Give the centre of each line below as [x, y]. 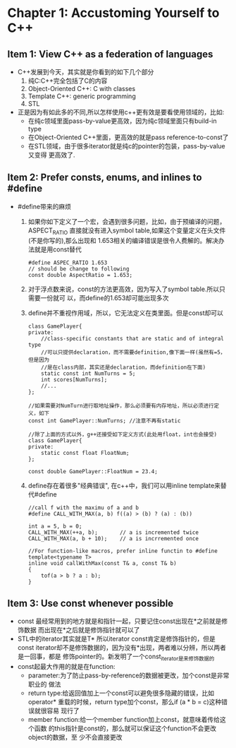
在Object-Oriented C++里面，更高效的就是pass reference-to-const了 [128, 137]
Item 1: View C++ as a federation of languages [110, 54]
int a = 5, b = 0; [55, 526]
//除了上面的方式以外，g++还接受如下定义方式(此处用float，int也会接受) [123, 434]
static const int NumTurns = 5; [88, 373]
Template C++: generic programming [82, 96]
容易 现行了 [63, 711]
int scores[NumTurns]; [74, 379]
